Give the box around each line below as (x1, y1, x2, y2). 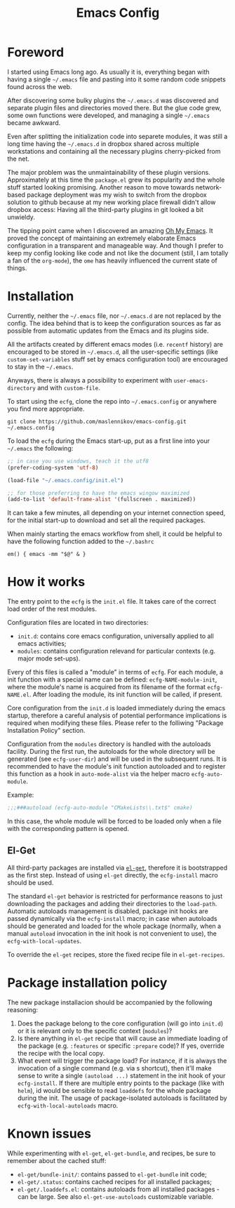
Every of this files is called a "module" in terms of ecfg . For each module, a (7, 668, 223, 677)
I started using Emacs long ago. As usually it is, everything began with (7, 67, 210, 76)
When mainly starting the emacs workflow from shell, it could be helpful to (7, 530, 222, 538)
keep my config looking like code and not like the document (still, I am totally (7, 248, 229, 257)
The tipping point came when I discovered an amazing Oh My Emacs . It (7, 226, 213, 234)
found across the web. (7, 82, 72, 91)
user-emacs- (173, 377, 209, 384)
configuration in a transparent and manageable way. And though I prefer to (7, 241, 224, 250)
